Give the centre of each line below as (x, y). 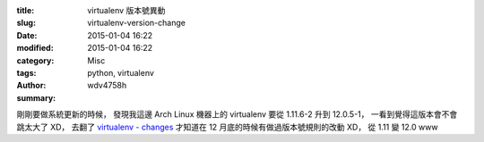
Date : (27, 35)
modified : (35, 48)
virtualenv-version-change (136, 23)
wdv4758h (107, 86)
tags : (26, 72)
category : (35, 60)
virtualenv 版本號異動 (126, 10)
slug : (26, 23)
